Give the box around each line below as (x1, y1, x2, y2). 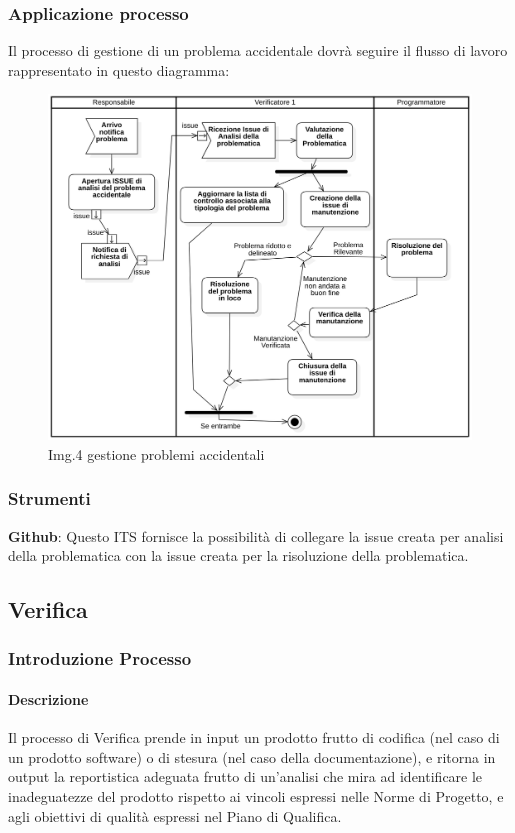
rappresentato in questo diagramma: (8, 59, 230, 80)
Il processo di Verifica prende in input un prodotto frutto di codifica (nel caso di (8, 727, 500, 748)
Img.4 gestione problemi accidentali (48, 443, 265, 464)
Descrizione (8, 688, 89, 709)
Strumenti (8, 486, 91, 511)
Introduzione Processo (8, 646, 192, 671)
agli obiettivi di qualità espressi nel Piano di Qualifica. (8, 805, 342, 826)
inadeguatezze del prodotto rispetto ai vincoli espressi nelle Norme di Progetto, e (8, 785, 504, 806)
